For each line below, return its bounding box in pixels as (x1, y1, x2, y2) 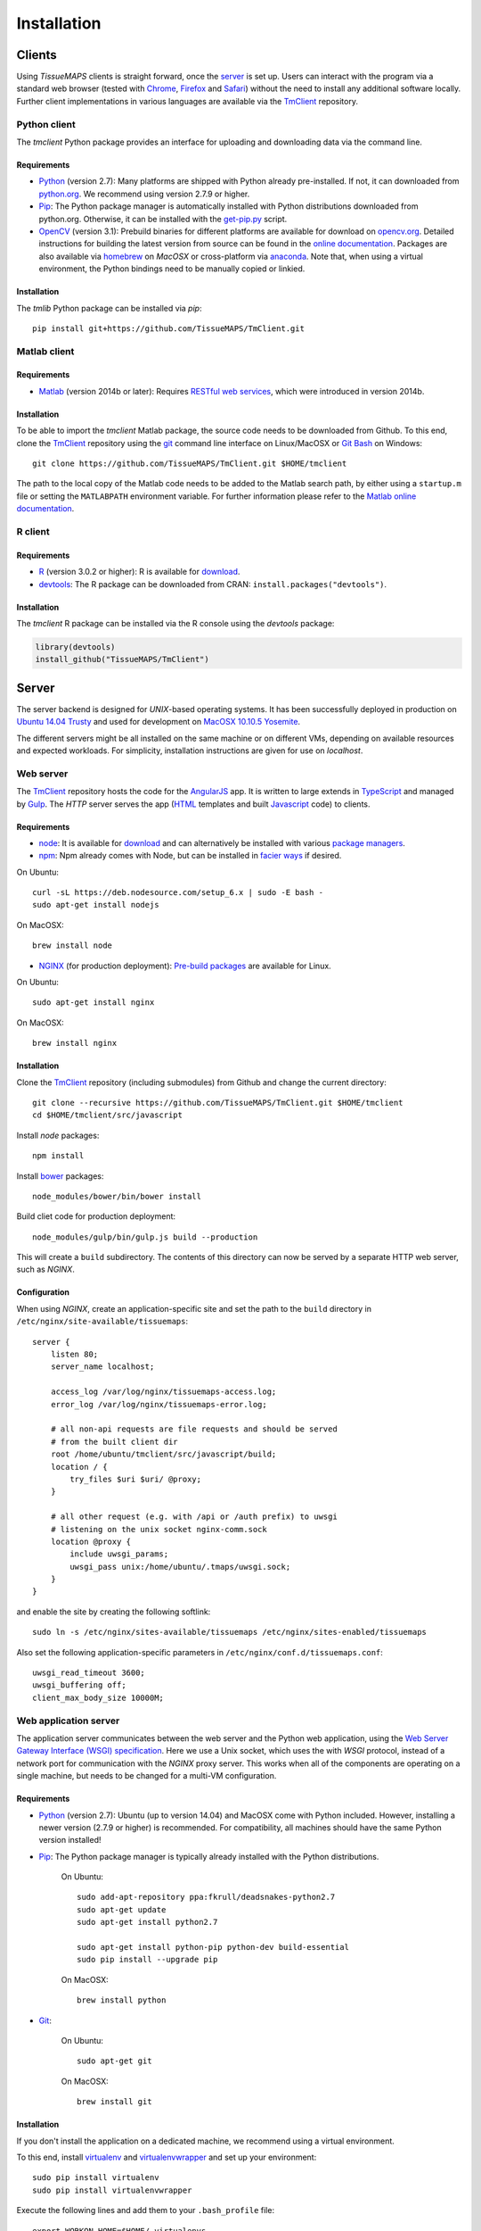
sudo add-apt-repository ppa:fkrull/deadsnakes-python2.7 (77, 1892, 336, 1903)
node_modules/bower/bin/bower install (32, 1191, 202, 1201)
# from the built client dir (50, 1437, 178, 1447)
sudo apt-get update (77, 1904, 167, 1914)
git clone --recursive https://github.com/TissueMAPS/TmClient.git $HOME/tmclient (32, 1098, 404, 1107)
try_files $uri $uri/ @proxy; (69, 1473, 202, 1484)
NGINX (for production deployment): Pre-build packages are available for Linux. (38, 960, 331, 971)
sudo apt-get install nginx (32, 998, 155, 1008)
